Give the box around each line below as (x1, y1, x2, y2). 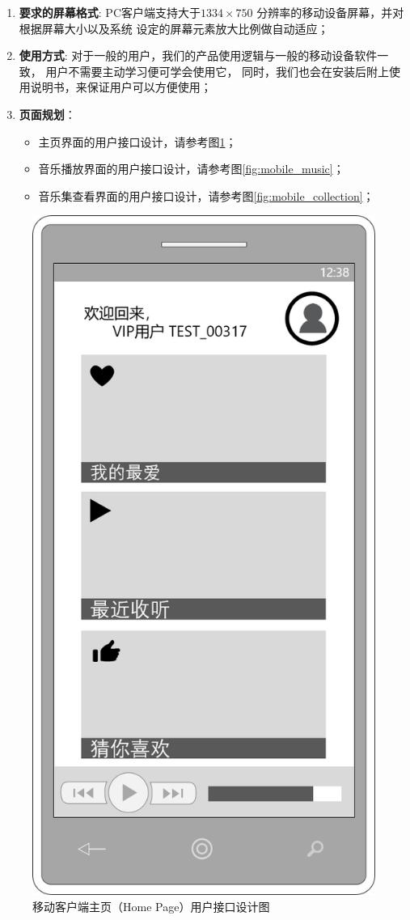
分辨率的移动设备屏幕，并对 (256, 4, 404, 20)
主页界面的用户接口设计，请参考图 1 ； (38, 133, 237, 150)
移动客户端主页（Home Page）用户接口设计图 (32, 897, 270, 914)
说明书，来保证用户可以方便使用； (30, 78, 212, 95)
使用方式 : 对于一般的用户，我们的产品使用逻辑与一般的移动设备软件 (19, 47, 378, 64)
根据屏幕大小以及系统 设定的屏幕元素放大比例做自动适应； (19, 19, 329, 36)
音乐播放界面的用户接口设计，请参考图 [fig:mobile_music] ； (38, 160, 344, 177)
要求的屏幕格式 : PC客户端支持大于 (19, 4, 201, 20)
